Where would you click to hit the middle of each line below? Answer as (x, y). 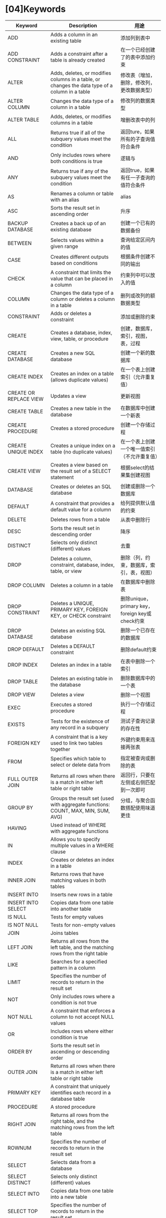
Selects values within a (77, 240)
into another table (71, 909)
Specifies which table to (78, 759)
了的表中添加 (135, 57)
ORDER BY (20, 1052)
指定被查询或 (135, 758)
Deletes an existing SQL (78, 630)
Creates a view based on (79, 464)
